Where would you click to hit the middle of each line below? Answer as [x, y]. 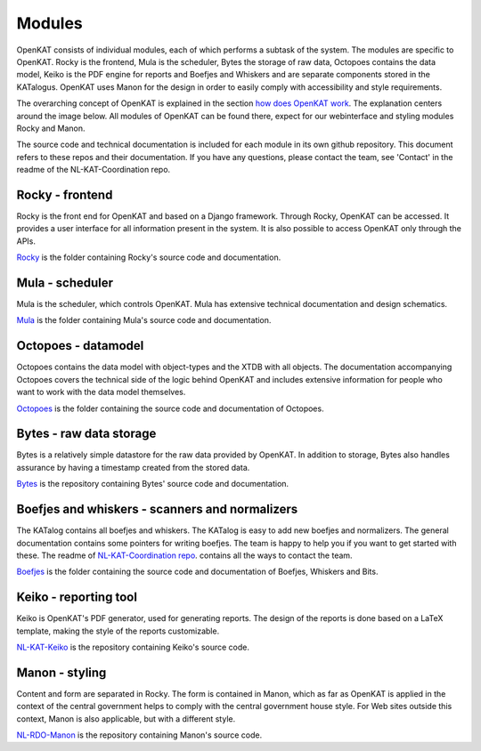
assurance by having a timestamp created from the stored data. [133, 467]
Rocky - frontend [65, 194]
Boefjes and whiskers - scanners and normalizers [157, 509]
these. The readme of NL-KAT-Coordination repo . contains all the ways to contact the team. [184, 555]
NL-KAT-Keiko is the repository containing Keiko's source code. [133, 647]
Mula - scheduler [65, 283]
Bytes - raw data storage [86, 434]
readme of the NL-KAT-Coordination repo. [94, 170]
